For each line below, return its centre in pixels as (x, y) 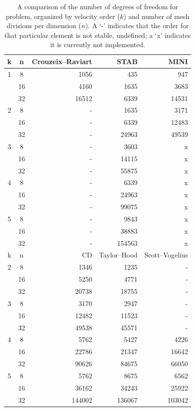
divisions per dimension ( (44, 26)
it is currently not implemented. (98, 44)
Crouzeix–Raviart (62, 61)
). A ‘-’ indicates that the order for (137, 26)
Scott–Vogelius (166, 255)
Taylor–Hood (118, 255)
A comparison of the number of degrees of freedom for (98, 6)
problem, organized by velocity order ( (63, 16)
